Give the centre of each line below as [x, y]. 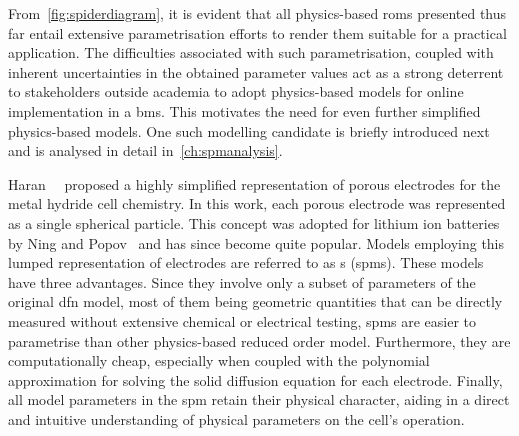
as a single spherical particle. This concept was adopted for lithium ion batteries [254, 222]
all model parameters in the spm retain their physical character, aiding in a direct [259, 399]
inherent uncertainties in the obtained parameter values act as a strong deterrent [256, 71]
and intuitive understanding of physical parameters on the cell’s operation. [236, 418]
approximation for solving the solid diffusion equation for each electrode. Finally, [255, 379]
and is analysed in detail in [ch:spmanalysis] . [145, 150]
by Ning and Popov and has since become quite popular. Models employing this [256, 242]
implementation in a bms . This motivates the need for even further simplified [244, 110]
